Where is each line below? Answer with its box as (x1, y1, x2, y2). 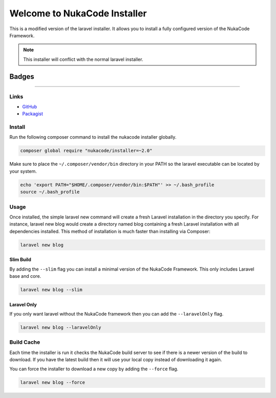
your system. (9, 168, 37, 174)
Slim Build (9, 256, 32, 263)
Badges (9, 72, 34, 81)
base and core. (9, 273, 41, 279)
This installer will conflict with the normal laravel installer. (23, 56, 143, 62)
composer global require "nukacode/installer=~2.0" (20, 148, 153, 153)
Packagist (22, 110, 43, 117)
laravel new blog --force (20, 380, 85, 386)
